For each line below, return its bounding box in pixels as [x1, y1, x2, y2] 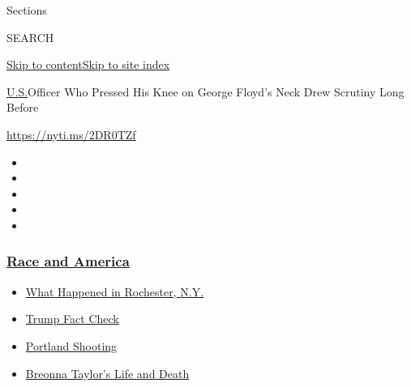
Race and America [6, 251, 130, 271]
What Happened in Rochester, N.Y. [25, 283, 204, 300]
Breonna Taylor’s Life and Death [25, 364, 190, 381]
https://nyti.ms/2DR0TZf [6, 125, 136, 142]
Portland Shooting [25, 337, 118, 354]
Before [6, 99, 39, 116]
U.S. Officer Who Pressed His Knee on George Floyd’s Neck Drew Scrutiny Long [6, 83, 405, 100]
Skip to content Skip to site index [6, 56, 170, 73]
